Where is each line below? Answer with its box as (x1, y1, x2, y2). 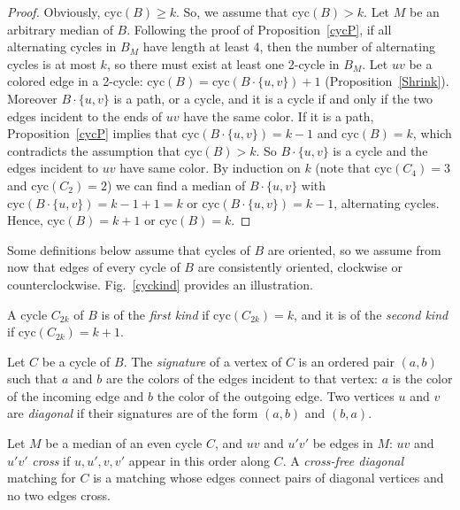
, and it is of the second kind (294, 305, 448, 323)
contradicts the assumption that (7, 141, 180, 159)
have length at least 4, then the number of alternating (142, 37, 435, 56)
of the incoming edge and (7, 386, 144, 405)
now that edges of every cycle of (7, 258, 180, 276)
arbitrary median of (7, 19, 113, 38)
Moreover (7, 89, 57, 107)
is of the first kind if (101, 305, 210, 323)
